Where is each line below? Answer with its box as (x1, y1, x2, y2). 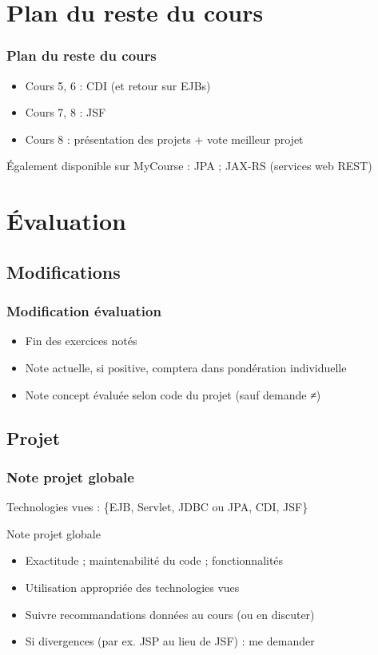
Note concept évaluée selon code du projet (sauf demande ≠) (25, 386, 321, 403)
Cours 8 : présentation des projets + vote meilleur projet (25, 130, 304, 147)
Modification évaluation (6, 301, 161, 321)
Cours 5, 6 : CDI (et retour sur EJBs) (25, 77, 211, 93)
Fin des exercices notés (25, 332, 137, 349)
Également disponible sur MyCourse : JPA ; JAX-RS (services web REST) (6, 157, 372, 174)
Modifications (6, 259, 121, 284)
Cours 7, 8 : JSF (25, 104, 106, 121)
